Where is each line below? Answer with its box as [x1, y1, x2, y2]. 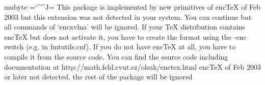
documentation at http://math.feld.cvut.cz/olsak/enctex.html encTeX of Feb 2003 [4, 61, 261, 72]
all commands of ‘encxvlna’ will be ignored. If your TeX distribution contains [4, 21, 245, 32]
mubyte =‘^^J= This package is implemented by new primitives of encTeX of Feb [4, 2, 261, 12]
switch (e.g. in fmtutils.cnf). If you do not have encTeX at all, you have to [4, 41, 235, 52]
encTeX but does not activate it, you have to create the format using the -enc [4, 31, 247, 42]
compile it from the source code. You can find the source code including [4, 51, 228, 62]
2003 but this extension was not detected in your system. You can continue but [4, 11, 252, 22]
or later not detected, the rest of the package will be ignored [4, 71, 193, 82]
